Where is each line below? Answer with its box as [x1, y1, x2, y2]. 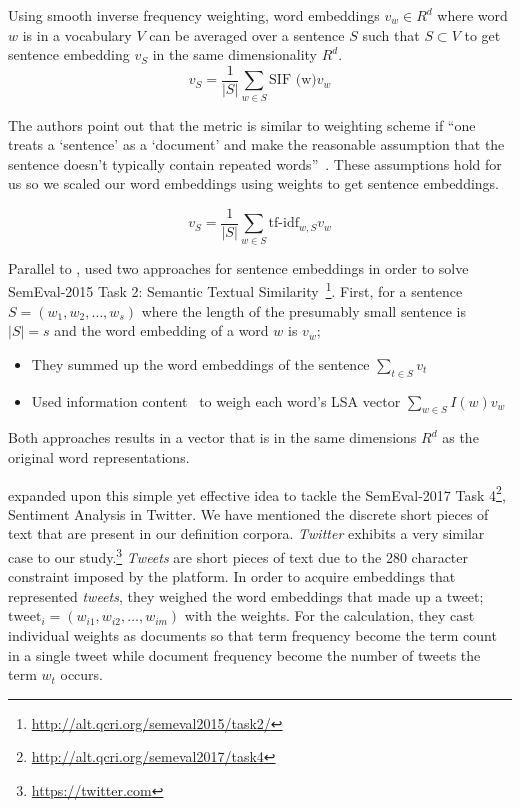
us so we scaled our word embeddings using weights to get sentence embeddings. [8, 173, 500, 194]
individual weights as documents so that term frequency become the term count [8, 625, 497, 646]
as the [442, 427, 479, 448]
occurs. [60, 664, 104, 685]
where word [437, 5, 508, 25]
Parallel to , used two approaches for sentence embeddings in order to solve [8, 257, 469, 278]
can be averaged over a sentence [149, 24, 345, 45]
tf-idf [268, 216, 299, 231]
